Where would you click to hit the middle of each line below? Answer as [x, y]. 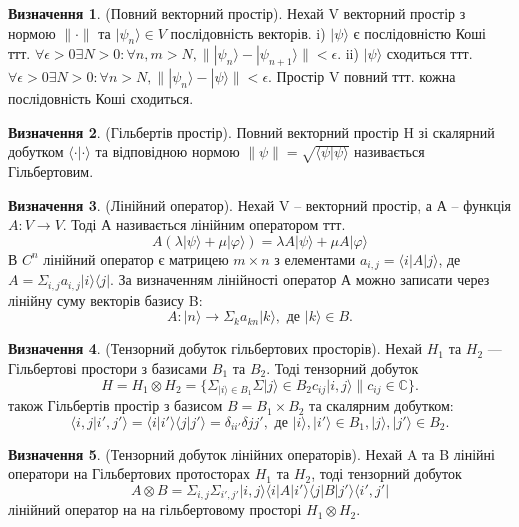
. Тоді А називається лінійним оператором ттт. [204, 224]
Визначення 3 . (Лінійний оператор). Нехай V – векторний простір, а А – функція [259, 204]
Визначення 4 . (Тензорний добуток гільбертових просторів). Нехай [215, 348]
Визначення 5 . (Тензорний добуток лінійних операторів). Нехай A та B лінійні [251, 453]
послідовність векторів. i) [248, 32]
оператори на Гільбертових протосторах [129, 473]
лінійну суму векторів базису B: [105, 299]
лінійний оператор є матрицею [136, 258]
